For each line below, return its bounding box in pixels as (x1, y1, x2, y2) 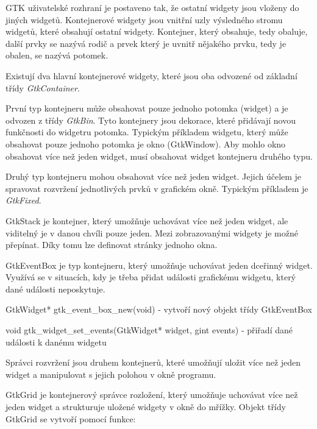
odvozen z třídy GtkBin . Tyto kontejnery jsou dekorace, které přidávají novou (5, 113, 296, 126)
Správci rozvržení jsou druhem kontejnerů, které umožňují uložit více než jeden (5, 356, 301, 369)
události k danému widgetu (5, 335, 107, 348)
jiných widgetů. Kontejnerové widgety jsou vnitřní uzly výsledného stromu (5, 13, 283, 26)
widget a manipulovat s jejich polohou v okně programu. (5, 367, 216, 380)
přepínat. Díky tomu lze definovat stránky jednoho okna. (5, 238, 218, 251)
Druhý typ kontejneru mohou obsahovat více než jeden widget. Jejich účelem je (5, 170, 302, 183)
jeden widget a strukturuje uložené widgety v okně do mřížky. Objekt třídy (5, 400, 286, 413)
